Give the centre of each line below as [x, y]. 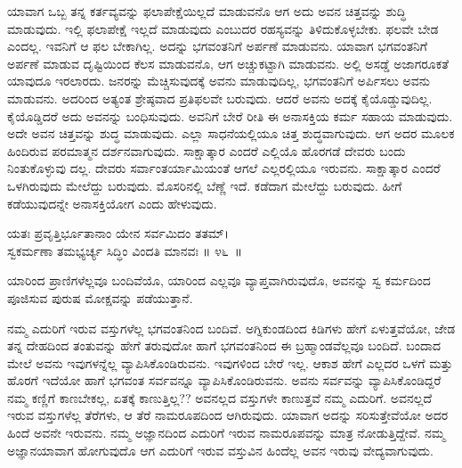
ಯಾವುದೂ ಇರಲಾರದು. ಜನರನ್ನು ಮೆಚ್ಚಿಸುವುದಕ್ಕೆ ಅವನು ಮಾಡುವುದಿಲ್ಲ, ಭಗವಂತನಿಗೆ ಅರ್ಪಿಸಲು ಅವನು [219, 81]
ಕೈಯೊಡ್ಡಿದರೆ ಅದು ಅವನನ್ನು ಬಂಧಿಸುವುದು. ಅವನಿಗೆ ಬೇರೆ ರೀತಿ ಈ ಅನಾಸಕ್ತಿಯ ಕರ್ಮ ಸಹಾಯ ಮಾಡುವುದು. [230, 115]
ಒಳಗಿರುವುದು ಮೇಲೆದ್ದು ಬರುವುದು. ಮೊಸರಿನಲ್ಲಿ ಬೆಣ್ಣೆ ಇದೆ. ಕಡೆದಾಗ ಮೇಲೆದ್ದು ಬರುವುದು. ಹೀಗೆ [205, 185]
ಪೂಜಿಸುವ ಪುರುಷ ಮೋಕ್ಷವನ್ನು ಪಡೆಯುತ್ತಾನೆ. [100, 297]
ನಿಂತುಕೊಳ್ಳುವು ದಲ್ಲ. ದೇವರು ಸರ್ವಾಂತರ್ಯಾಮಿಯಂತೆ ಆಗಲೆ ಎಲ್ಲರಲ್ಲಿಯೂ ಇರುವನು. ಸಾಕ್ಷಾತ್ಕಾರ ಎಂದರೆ [224, 168]
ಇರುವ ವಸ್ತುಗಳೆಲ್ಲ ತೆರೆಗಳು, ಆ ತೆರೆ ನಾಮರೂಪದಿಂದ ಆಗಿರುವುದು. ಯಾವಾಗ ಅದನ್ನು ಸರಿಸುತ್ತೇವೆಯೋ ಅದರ [228, 415]
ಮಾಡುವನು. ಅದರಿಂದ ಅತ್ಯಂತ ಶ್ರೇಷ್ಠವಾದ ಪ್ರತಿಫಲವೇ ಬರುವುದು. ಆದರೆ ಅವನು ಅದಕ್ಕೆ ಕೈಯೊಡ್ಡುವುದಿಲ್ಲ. [220, 98]
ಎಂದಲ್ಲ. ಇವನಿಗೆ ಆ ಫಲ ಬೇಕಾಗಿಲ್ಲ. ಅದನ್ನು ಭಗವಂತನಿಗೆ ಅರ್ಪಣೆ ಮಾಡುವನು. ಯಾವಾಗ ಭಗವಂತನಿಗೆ [218, 46]
